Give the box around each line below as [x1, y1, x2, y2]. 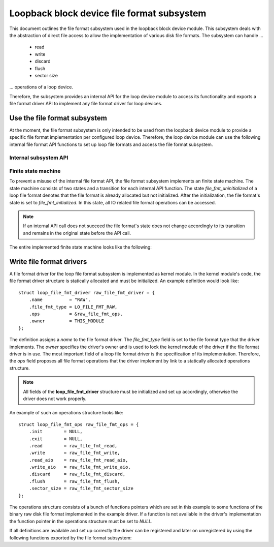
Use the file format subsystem [9, 113, 108, 122]
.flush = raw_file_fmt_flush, [28, 478, 120, 484]
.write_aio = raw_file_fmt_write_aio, [28, 464, 131, 470]
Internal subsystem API [9, 154, 68, 161]
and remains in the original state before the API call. [23, 230, 131, 236]
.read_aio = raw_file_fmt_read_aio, [28, 457, 128, 463]
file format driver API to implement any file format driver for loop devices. [9, 101, 162, 107]
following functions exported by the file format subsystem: [9, 534, 132, 541]
